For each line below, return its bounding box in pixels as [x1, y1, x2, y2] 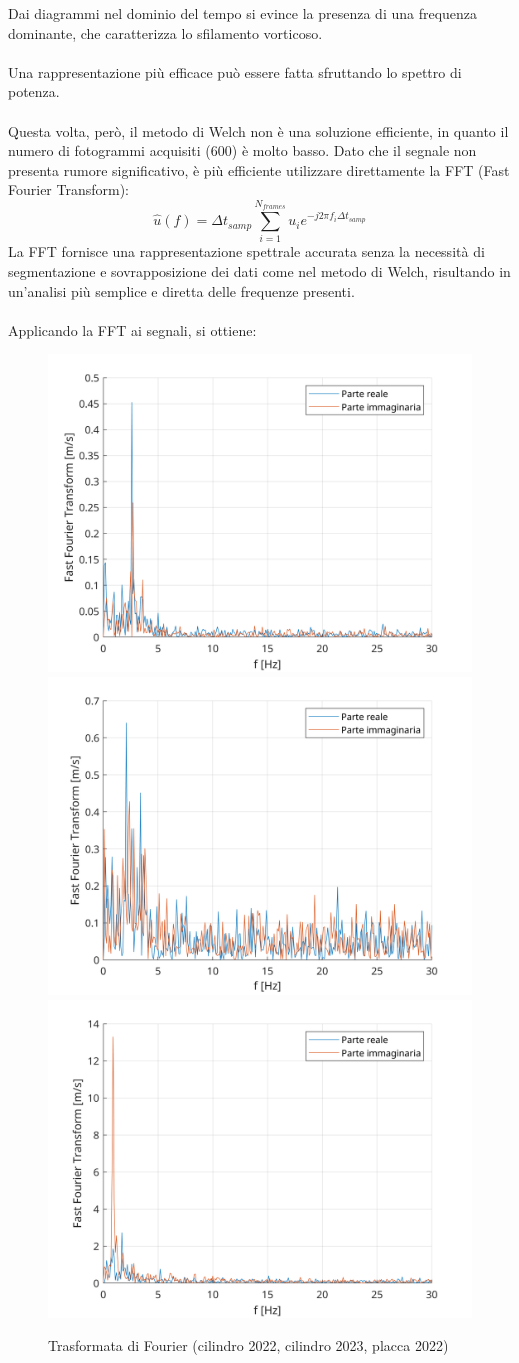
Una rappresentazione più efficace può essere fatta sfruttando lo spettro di [8, 61, 462, 82]
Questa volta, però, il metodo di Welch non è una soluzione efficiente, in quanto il [8, 120, 509, 141]
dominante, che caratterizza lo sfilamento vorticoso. [8, 22, 323, 43]
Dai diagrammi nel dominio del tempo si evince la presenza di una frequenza [8, 3, 478, 23]
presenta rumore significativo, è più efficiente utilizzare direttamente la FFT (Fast [8, 159, 510, 180]
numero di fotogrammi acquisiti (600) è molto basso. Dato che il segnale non [8, 140, 477, 161]
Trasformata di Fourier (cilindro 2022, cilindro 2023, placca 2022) [48, 1335, 449, 1356]
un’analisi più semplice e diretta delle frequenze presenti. [8, 280, 355, 301]
